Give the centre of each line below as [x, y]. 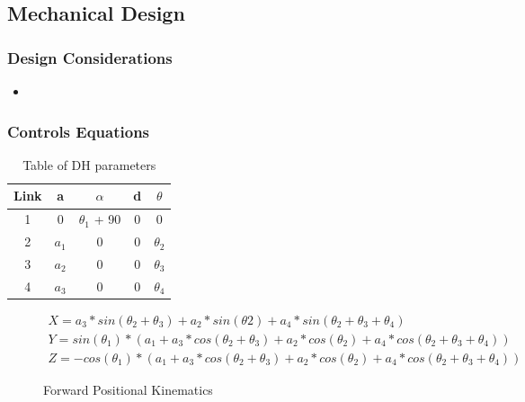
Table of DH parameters [89, 164]
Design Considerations [90, 57]
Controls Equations [79, 131]
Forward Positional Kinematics [128, 389]
